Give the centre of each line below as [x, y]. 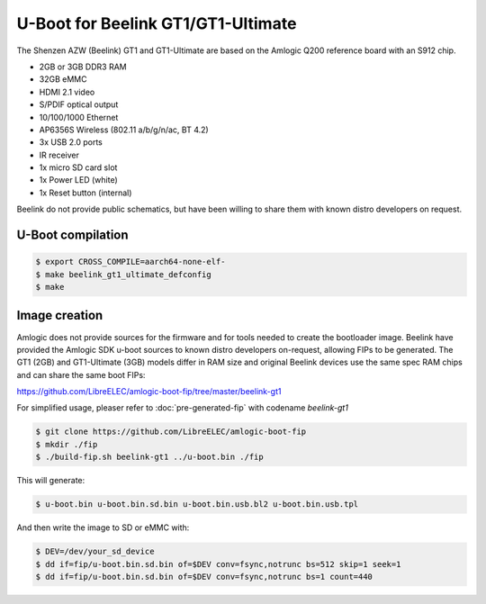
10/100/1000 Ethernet [79, 117]
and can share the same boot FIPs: [81, 374]
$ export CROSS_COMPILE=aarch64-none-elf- [130, 262]
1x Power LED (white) [79, 180]
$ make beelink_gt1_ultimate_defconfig [123, 274]
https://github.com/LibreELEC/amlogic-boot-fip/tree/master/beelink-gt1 [149, 392]
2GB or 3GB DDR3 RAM [83, 67]
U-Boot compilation [73, 235]
